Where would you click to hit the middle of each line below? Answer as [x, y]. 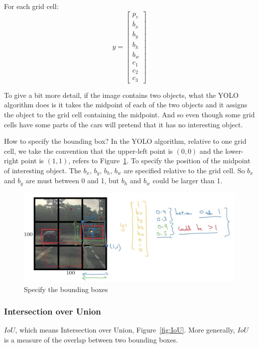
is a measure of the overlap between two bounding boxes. [91, 339]
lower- [234, 151]
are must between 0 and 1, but [72, 180]
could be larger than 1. [188, 180]
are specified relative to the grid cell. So [184, 170]
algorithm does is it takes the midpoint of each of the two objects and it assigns [126, 105]
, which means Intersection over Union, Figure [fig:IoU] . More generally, [125, 330]
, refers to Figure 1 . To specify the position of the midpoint [159, 161]
